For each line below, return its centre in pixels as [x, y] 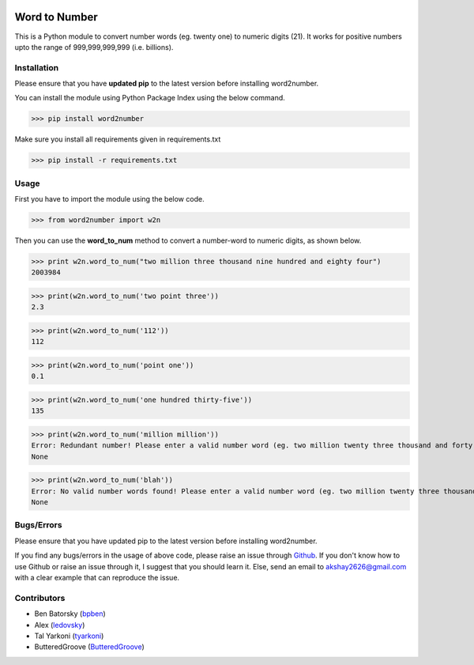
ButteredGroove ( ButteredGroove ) [90, 647]
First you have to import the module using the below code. [109, 199]
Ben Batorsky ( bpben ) [70, 614]
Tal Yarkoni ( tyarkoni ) [69, 636]
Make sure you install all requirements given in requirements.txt [118, 139]
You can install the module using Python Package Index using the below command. [150, 98]
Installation [37, 67]
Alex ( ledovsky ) [60, 625]
